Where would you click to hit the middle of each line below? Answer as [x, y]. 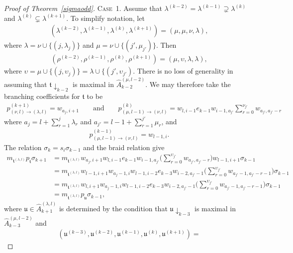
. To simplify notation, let [105, 18]
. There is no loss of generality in [183, 71]
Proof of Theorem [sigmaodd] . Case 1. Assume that [83, 8]
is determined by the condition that [113, 208]
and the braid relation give [124, 147]
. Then [166, 45]
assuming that [26, 84]
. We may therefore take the [188, 84]
